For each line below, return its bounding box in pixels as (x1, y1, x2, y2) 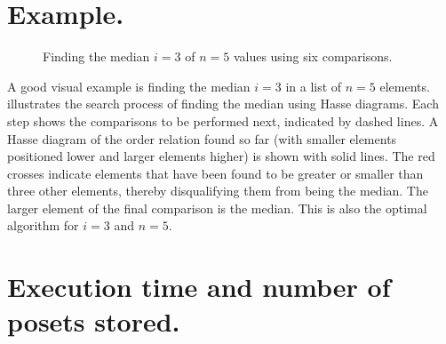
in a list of (285, 76, 342, 95)
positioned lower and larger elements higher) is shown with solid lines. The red (7, 147, 435, 165)
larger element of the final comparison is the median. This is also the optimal (7, 198, 427, 217)
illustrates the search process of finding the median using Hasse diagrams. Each (7, 94, 439, 113)
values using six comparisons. (233, 47, 393, 66)
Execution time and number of (7, 268, 391, 305)
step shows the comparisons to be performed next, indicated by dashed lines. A (7, 111, 439, 130)
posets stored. (7, 303, 180, 340)
